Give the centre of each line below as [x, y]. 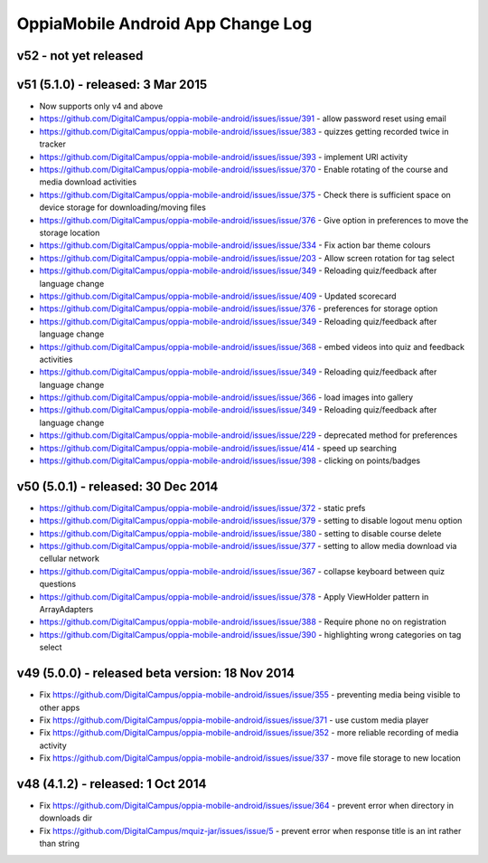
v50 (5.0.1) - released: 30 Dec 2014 [117, 486]
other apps [60, 707]
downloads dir [66, 818]
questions [58, 584]
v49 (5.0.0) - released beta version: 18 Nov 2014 [156, 673]
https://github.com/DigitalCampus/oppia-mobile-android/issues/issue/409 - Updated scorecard [218, 296]
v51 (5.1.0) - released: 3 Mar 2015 [112, 85]
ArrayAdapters [66, 610]
